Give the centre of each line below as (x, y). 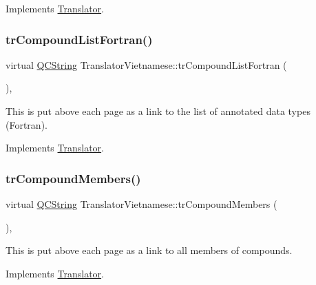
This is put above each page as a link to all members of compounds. (149, 250)
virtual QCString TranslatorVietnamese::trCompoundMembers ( (141, 204)
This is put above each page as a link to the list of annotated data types (158, 111)
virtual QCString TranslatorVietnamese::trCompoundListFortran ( (146, 64)
